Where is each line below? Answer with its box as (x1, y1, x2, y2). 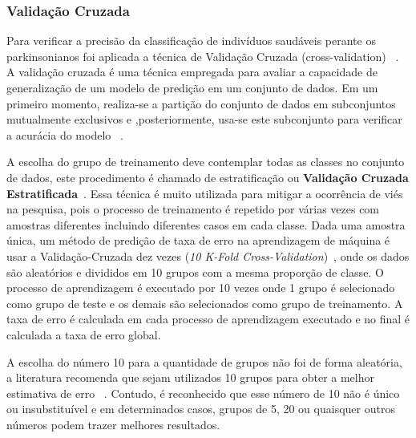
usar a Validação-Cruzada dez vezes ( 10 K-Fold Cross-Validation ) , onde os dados (6, 247, 410, 264)
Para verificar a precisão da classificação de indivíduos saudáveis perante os (6, 32, 376, 49)
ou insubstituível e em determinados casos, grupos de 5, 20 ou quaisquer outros (6, 400, 395, 417)
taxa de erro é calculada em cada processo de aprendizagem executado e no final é (6, 310, 410, 327)
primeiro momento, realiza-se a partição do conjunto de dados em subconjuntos (6, 95, 396, 112)
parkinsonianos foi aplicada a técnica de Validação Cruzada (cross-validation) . (6, 47, 399, 64)
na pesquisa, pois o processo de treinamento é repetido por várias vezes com (6, 201, 380, 217)
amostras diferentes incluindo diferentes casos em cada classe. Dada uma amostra (6, 216, 406, 233)
